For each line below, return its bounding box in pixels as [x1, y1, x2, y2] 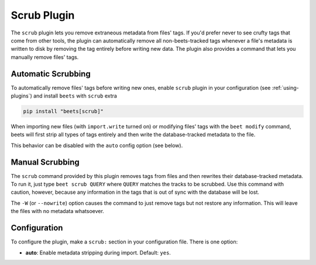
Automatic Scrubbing [11, 69, 91, 79]
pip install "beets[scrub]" [23, 108, 104, 114]
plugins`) [11, 92, 32, 99]
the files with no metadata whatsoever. [11, 208, 105, 215]
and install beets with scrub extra [33, 92, 117, 99]
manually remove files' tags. [11, 53, 79, 61]
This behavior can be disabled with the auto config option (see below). [11, 142, 183, 149]
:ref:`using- [272, 84, 300, 91]
